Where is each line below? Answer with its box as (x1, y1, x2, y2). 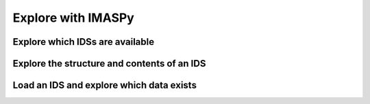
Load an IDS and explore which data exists (12, 80, 197, 91)
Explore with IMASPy (12, 10, 135, 25)
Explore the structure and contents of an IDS (12, 58, 206, 69)
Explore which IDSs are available (12, 36, 154, 48)
